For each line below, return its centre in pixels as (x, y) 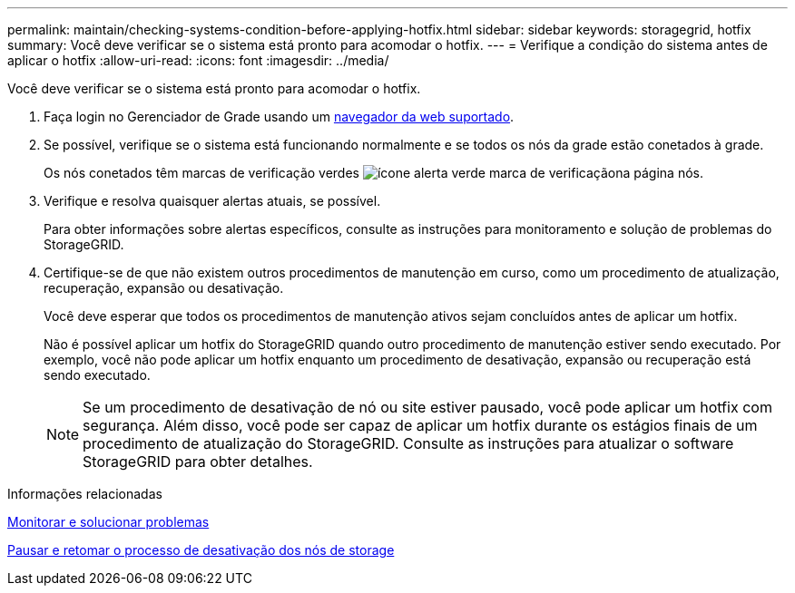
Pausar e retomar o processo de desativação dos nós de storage (201, 550)
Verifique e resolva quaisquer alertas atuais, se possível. (212, 201)
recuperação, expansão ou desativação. (164, 288)
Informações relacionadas (85, 494)
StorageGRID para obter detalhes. (198, 462)
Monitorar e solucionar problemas (108, 522)
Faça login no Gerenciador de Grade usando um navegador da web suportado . (279, 117)
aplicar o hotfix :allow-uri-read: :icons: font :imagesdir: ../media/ (198, 60)
